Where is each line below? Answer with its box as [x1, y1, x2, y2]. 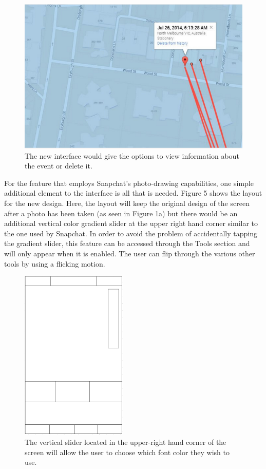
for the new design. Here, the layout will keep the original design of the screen [4, 198, 250, 209]
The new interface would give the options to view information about [25, 150, 239, 161]
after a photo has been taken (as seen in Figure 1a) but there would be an [4, 208, 238, 218]
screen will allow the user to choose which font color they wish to [25, 446, 230, 457]
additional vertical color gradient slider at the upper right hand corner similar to [4, 218, 258, 229]
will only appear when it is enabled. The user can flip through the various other [4, 248, 255, 258]
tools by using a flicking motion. [4, 258, 105, 269]
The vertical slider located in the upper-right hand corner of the [25, 437, 226, 447]
